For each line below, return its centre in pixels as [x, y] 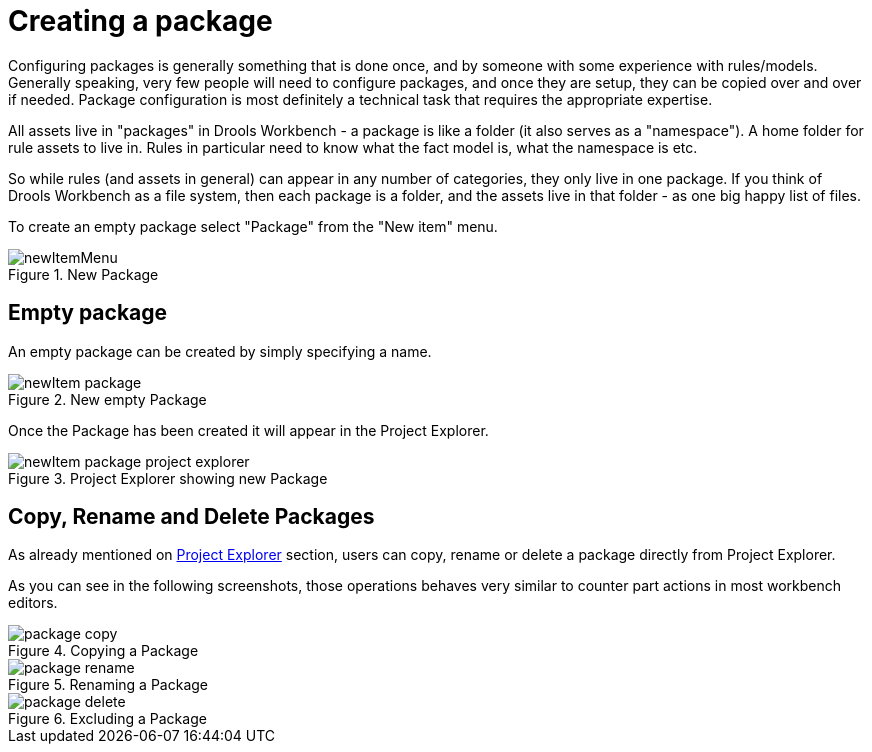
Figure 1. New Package [83, 274]
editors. [33, 603]
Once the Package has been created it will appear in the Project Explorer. [248, 430]
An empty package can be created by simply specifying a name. [220, 351]
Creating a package [140, 21]
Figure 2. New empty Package [107, 399]
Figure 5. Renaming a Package [108, 685]
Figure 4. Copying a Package [103, 651]
